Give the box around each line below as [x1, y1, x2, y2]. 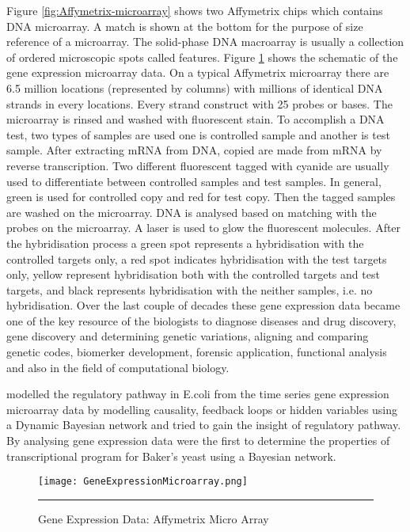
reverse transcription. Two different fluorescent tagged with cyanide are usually [6, 157, 389, 173]
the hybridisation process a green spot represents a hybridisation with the [6, 234, 364, 251]
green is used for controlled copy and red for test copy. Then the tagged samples [6, 188, 396, 205]
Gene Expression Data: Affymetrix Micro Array [38, 510, 269, 526]
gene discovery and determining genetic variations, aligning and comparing [6, 328, 369, 344]
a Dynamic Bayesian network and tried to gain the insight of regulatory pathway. [6, 416, 401, 433]
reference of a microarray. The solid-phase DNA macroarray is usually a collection [6, 33, 404, 50]
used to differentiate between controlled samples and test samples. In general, [6, 173, 382, 189]
